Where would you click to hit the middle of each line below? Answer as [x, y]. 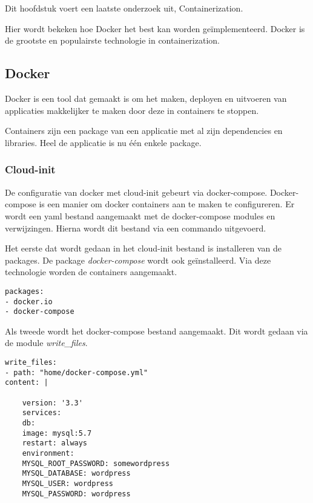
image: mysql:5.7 [57, 433]
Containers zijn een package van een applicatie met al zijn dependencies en [144, 131]
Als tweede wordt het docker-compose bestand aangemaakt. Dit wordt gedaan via [156, 331]
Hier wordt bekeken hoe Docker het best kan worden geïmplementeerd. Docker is [155, 28]
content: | [27, 383]
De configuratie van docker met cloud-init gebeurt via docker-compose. [136, 192]
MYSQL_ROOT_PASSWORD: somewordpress [96, 463]
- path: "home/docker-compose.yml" [77, 372]
